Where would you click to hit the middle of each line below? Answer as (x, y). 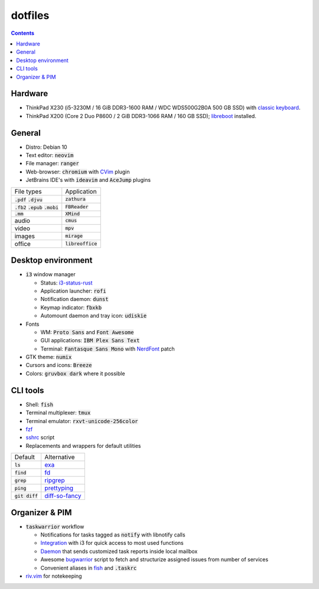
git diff (26, 496)
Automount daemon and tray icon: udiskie (94, 316)
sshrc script (40, 437)
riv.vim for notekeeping (54, 576)
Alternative (60, 457)
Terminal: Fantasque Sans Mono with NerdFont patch (108, 349)
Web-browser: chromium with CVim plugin (78, 172)
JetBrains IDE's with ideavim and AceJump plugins (88, 180)
